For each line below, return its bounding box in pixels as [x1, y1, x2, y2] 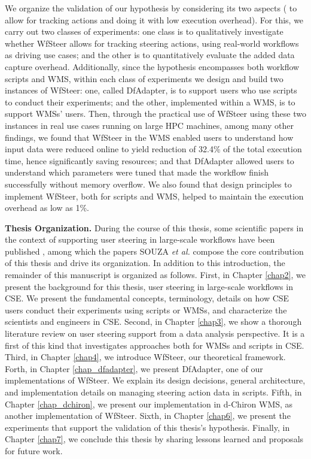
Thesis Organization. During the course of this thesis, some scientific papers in [5, 221, 304, 234]
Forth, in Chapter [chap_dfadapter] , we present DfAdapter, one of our [5, 362, 263, 375]
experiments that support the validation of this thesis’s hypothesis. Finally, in [5, 421, 290, 433]
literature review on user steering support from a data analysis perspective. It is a [5, 327, 305, 340]
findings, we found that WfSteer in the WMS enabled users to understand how [5, 131, 294, 143]
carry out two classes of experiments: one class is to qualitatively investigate [5, 25, 283, 38]
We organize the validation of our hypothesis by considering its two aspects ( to [5, 2, 297, 14]
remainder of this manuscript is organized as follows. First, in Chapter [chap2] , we [5, 268, 306, 281]
